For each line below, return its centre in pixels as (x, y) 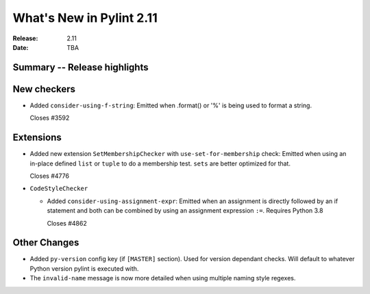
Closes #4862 (67, 223)
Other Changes (46, 243)
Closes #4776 (50, 176)
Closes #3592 (50, 118)
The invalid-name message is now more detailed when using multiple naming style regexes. (163, 278)
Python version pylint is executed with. (84, 268)
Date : (21, 47)
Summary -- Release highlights (81, 67)
